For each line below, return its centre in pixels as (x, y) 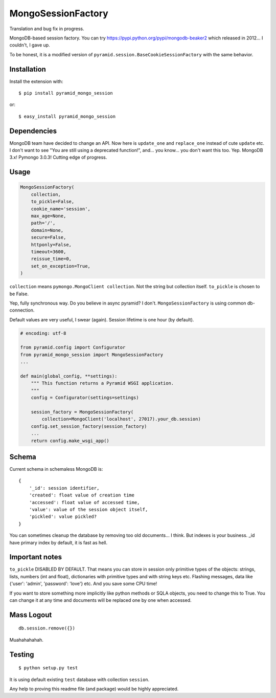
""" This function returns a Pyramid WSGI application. (102, 383)
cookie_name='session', (61, 209)
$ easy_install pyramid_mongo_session (67, 116)
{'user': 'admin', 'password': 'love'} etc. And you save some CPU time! (83, 584)
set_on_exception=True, (61, 266)
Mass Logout (31, 615)
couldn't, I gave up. (30, 45)
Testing (22, 654)
